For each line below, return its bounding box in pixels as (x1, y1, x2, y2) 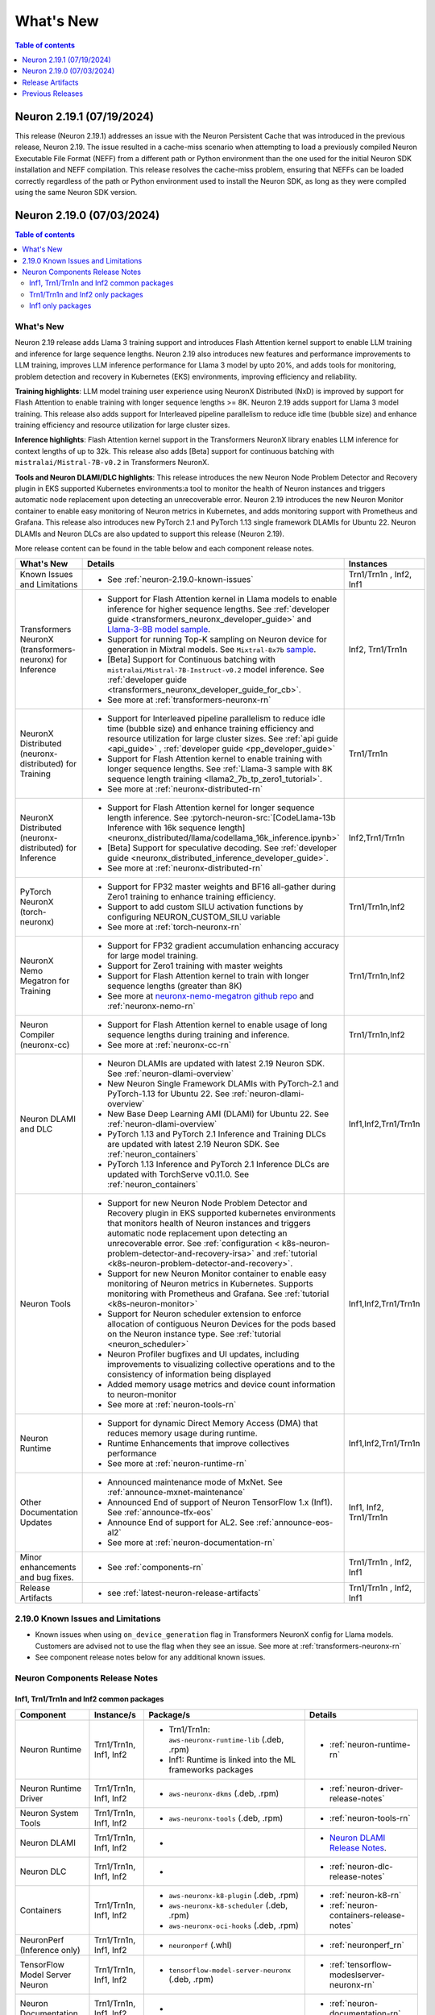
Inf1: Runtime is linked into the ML (168, 1754, 296, 1765)
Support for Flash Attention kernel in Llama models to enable (107, 593, 338, 604)
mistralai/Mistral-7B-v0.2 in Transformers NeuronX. (14, 458, 209, 467)
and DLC (19, 1124, 53, 1135)
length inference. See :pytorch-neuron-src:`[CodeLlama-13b (107, 812, 336, 824)
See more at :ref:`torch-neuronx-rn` (107, 921, 242, 933)
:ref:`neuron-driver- (329, 1782, 404, 1793)
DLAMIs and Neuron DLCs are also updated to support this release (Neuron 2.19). (14, 529, 285, 538)
